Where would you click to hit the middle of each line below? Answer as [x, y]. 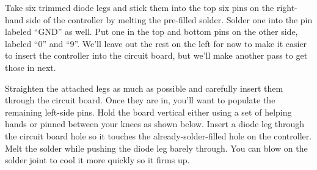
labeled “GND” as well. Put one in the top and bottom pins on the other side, [151, 31]
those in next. [31, 67]
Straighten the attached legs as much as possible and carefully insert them [144, 88]
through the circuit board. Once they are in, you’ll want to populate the [140, 100]
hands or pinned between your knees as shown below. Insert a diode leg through [155, 124]
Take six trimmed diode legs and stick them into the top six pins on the [140, 7]
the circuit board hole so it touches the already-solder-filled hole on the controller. [158, 135]
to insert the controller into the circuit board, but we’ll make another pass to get [156, 55]
